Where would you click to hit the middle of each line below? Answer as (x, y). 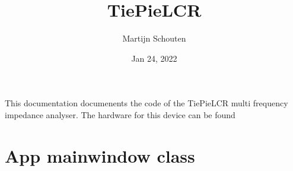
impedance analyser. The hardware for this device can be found (120, 114)
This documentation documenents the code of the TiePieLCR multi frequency (146, 103)
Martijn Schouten (154, 38)
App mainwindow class (100, 155)
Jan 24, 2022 (154, 58)
